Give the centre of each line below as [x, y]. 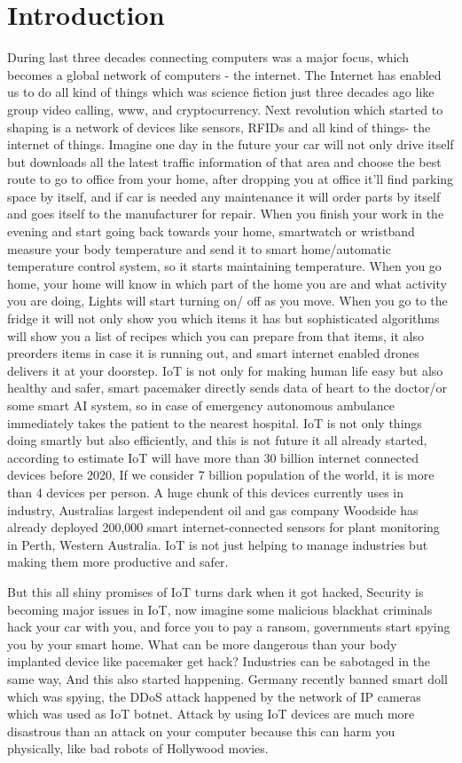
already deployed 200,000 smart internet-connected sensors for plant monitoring [223, 527]
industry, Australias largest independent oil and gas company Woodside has [213, 509]
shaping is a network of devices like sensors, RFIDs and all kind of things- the [219, 127]
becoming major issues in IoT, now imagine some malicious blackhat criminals [220, 609]
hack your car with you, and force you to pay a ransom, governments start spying [229, 627]
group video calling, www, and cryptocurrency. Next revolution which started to [225, 109]
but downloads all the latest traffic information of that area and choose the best [224, 161]
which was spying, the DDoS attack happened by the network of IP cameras [214, 696]
